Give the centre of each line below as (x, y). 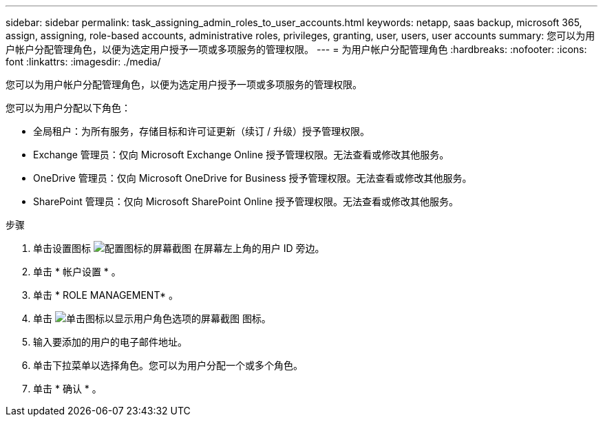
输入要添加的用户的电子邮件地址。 (110, 342)
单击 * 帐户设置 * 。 (77, 272)
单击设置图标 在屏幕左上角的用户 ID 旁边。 (179, 248)
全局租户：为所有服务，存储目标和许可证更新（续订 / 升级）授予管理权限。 (201, 131)
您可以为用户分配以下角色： (68, 108)
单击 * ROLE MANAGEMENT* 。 (106, 295)
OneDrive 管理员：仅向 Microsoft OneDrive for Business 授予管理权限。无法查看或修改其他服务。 (253, 178)
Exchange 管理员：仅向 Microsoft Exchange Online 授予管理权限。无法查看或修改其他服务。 (241, 155)
